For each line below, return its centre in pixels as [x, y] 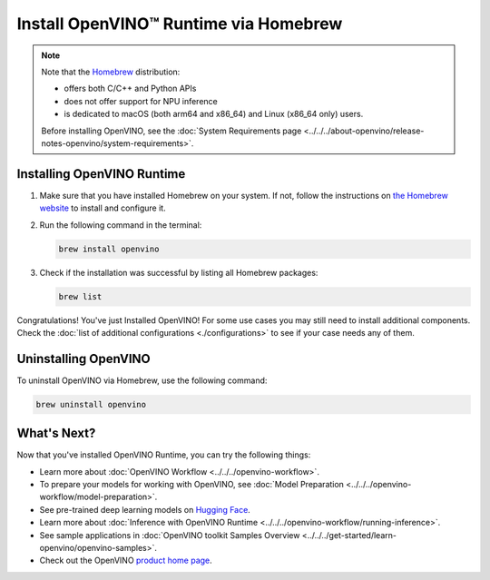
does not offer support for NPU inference [141, 101]
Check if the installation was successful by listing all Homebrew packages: [179, 272]
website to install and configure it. [103, 208]
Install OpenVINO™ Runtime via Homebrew [180, 24]
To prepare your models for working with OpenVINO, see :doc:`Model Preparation [192, 485]
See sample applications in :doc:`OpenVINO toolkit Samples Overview [170, 535]
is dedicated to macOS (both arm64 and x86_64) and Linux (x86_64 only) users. [214, 114]
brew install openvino [109, 249]
